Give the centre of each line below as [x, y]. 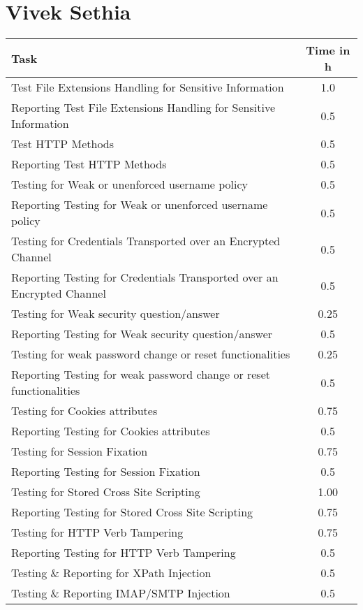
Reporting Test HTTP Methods [89, 164]
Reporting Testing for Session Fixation [106, 472]
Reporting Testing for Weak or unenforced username [140, 205]
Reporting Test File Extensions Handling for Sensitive [143, 108]
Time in [328, 50]
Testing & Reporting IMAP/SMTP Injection [121, 593]
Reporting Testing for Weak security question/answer [142, 334]
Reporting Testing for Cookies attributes [111, 431]
